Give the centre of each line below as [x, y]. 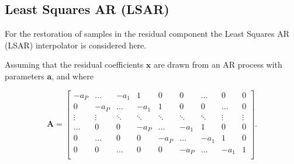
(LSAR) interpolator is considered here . [76, 45]
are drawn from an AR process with [218, 64]
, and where [72, 76]
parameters [25, 76]
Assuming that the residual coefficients [74, 64]
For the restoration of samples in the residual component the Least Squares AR [147, 34]
